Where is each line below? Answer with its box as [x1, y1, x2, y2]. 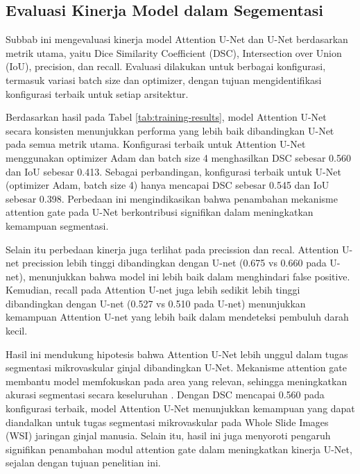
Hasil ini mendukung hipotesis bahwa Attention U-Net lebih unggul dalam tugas [6, 346, 348, 361]
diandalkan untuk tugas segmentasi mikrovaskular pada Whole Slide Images [6, 414, 329, 429]
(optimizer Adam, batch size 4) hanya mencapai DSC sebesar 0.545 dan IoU [6, 178, 329, 192]
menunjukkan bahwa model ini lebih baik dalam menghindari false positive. [28, 269, 350, 283]
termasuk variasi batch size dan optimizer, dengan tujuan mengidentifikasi [6, 72, 322, 87]
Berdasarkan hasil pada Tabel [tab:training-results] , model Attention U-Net [6, 110, 327, 124]
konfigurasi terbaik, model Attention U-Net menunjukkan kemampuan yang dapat [6, 401, 355, 416]
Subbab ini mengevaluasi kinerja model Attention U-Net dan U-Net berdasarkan [6, 32, 348, 46]
